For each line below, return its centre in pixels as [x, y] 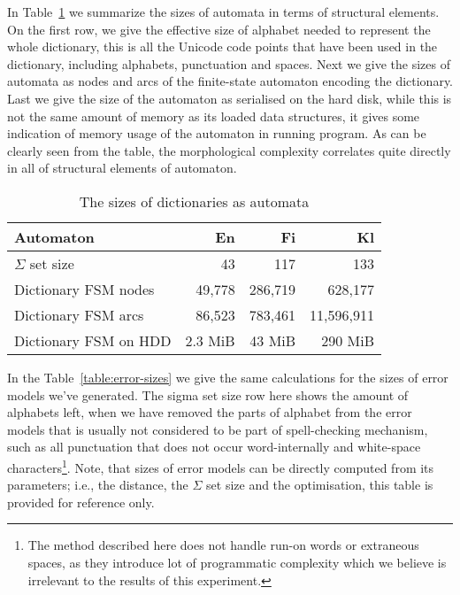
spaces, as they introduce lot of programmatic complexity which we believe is [237, 562]
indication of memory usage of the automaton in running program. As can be [217, 133]
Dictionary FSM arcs [79, 314]
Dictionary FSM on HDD [93, 340]
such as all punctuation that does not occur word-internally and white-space [214, 447]
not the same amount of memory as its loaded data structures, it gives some [214, 116]
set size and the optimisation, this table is [320, 485]
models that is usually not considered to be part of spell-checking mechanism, [218, 429]
